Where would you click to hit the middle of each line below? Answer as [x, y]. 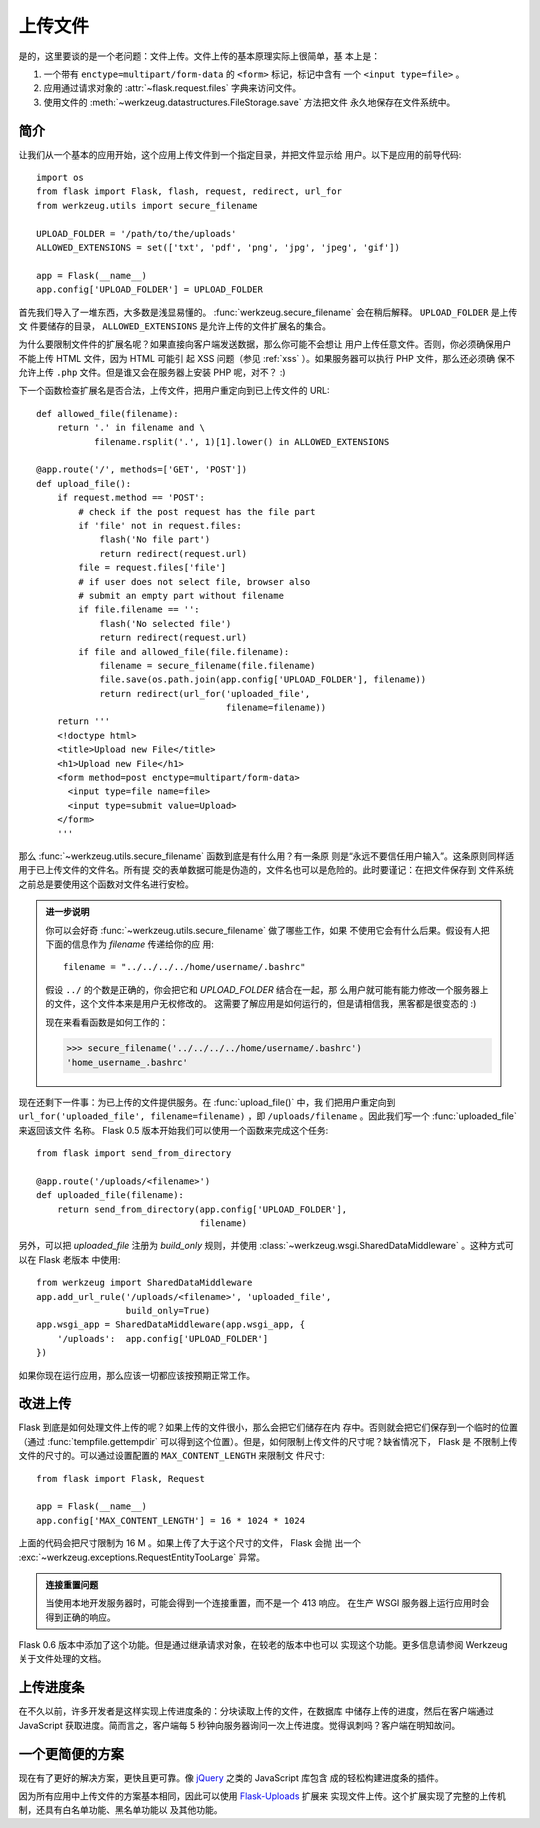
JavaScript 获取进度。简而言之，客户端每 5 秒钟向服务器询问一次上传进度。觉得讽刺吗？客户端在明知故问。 [239, 1725]
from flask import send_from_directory [134, 1153]
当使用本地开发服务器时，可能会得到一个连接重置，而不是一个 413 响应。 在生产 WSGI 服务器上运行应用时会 [267, 1603]
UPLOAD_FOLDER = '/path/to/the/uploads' [136, 233]
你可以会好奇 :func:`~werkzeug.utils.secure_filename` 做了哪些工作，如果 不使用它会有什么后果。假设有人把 [267, 930]
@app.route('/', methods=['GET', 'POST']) [142, 469]
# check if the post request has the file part [197, 511]
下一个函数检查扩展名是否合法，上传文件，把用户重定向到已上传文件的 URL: [174, 391]
